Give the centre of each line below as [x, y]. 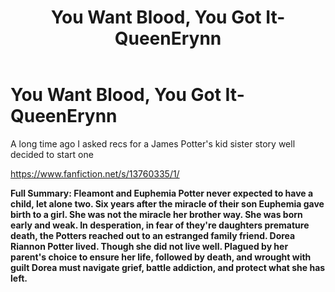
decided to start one [52, 154]
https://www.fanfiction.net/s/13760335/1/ [95, 173]
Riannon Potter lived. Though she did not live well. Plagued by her [149, 246]
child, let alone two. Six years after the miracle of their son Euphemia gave [167, 203]
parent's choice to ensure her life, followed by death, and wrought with [161, 257]
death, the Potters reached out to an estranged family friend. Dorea [153, 235]
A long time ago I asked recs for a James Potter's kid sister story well [153, 143]
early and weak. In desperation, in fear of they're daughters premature [160, 225]
